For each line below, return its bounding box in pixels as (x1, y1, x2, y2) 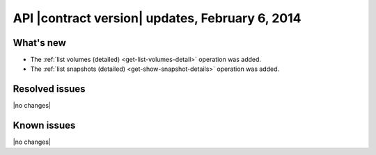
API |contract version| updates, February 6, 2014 (13, 10, 302, 26)
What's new (13, 37, 66, 49)
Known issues (13, 120, 76, 131)
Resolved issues (13, 83, 86, 95)
